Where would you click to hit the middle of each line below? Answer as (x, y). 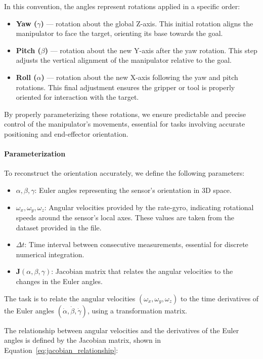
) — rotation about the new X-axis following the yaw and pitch (140, 77)
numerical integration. (50, 254)
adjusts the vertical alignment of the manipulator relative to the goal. (124, 60)
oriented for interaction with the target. (77, 97)
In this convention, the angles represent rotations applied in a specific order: (122, 6)
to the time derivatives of (220, 298)
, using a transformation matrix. (137, 310)
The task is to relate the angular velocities (70, 298)
